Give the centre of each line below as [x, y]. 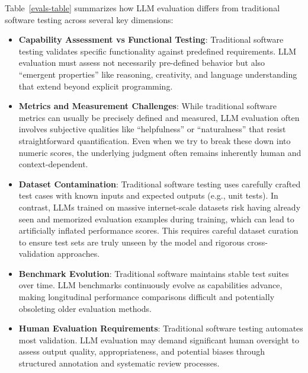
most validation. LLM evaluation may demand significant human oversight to [159, 339]
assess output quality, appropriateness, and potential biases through [142, 351]
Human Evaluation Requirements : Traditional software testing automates [161, 328]
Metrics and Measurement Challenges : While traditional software [147, 106]
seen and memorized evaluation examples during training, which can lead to [156, 219]
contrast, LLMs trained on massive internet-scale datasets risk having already [160, 207]
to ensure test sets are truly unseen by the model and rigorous [131, 242]
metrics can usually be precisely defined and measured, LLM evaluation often [159, 117]
